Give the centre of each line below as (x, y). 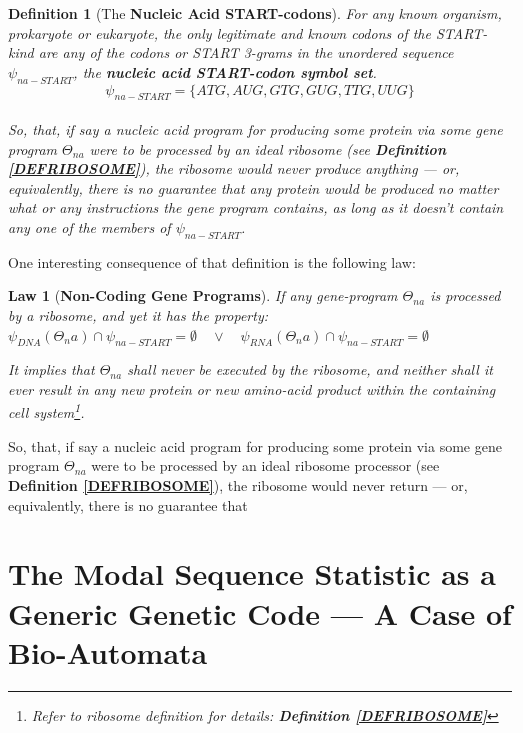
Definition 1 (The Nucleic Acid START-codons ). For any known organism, (255, 13)
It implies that (51, 369)
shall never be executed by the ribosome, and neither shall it (310, 369)
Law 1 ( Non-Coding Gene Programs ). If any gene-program (203, 295)
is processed (465, 295)
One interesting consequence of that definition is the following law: (212, 261)
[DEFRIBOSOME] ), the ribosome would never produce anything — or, (234, 168)
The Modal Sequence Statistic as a (252, 573)
